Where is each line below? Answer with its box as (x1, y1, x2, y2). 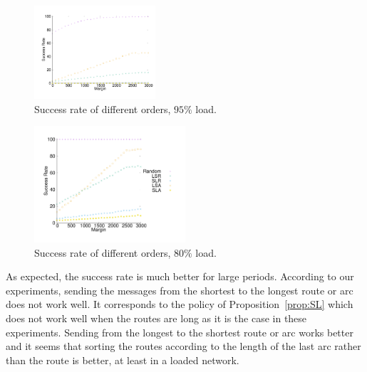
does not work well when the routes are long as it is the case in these (6, 310, 307, 325)
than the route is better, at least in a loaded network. (6, 352, 239, 367)
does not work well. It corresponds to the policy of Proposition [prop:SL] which (6, 297, 353, 312)
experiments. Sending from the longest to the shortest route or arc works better (6, 324, 353, 339)
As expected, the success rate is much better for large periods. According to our (6, 269, 354, 284)
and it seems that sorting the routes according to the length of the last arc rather (6, 339, 361, 354)
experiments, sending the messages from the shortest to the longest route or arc (6, 282, 353, 297)
